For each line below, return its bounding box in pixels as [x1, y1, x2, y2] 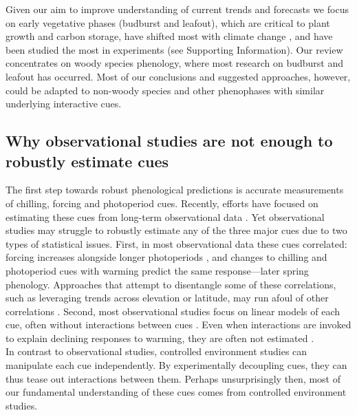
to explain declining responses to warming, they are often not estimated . [6, 330, 314, 345]
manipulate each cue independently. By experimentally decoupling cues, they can [6, 358, 347, 372]
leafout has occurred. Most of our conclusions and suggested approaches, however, [6, 69, 351, 83]
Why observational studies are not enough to [6, 130, 333, 151]
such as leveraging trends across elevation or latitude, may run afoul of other [6, 290, 329, 305]
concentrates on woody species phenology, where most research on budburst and [6, 56, 344, 70]
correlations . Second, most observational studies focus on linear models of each [6, 304, 340, 318]
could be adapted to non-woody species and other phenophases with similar [6, 83, 325, 97]
